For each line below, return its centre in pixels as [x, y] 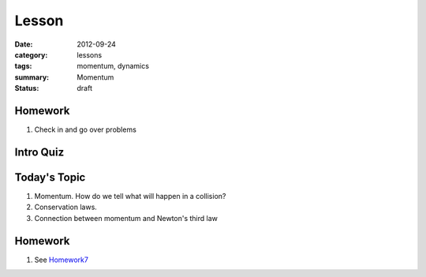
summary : [32, 77]
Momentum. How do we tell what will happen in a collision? [130, 196]
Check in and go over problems [86, 129]
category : [31, 54]
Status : [27, 88]
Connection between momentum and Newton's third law [126, 218]
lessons [90, 54]
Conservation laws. [66, 207]
